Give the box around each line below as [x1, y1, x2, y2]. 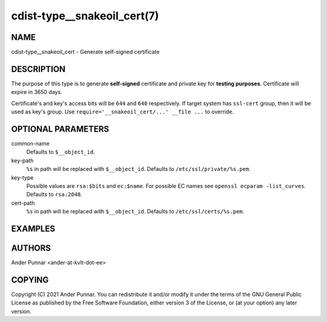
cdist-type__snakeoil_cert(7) [11, 9, 159, 22]
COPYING [11, 275, 49, 285]
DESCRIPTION [11, 64, 66, 74]
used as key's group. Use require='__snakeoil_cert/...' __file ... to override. [11, 108, 234, 115]
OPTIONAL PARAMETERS [11, 124, 110, 134]
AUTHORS [11, 243, 51, 253]
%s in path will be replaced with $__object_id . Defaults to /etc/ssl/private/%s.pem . [26, 166, 251, 173]
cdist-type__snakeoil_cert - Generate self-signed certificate [11, 49, 160, 56]
